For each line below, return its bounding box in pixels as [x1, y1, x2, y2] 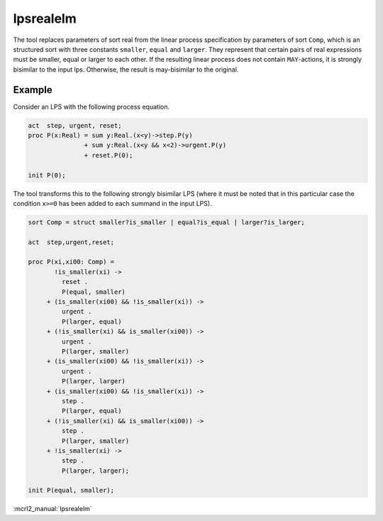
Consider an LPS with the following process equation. [13, 102, 170, 111]
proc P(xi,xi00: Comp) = [28, 258, 115, 266]
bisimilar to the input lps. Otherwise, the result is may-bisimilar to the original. [13, 65, 239, 74]
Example [13, 84, 52, 96]
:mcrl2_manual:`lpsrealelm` [13, 505, 92, 513]
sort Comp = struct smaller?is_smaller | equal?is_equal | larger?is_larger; [28, 218, 305, 226]
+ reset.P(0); [84, 151, 133, 159]
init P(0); [28, 171, 66, 179]
